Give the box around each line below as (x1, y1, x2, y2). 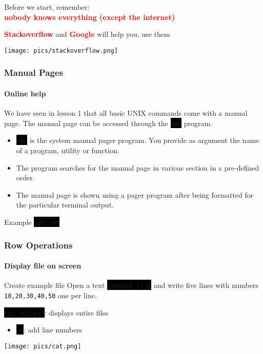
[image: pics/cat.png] (4, 342, 82, 350)
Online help (4, 88, 46, 98)
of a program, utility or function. (16, 144, 119, 155)
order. (16, 172, 35, 183)
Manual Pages (4, 66, 63, 79)
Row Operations (4, 238, 73, 251)
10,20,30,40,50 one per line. (4, 289, 97, 300)
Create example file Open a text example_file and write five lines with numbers (4, 280, 259, 290)
